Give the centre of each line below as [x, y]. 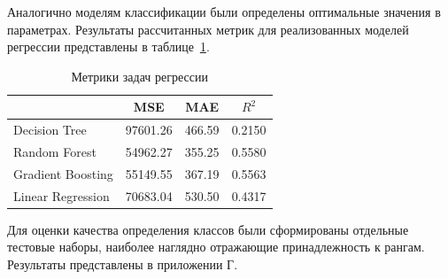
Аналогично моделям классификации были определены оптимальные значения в [224, 12]
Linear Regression [62, 195]
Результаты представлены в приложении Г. [123, 264]
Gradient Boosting [63, 173]
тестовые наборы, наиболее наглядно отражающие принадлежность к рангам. [216, 247]
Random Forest [55, 152]
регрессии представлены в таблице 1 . [108, 46]
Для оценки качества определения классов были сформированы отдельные [208, 229]
